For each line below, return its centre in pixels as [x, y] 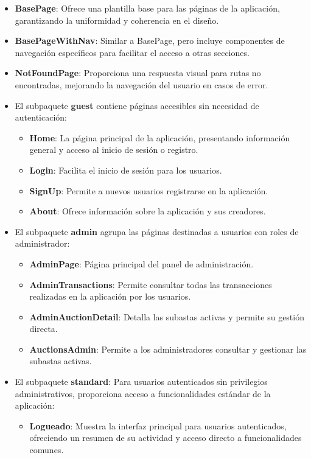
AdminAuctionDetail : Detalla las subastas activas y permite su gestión [167, 316]
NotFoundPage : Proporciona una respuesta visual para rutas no [138, 73]
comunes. [47, 450]
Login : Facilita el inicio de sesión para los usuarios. [126, 170]
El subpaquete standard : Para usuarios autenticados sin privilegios [141, 382]
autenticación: [41, 117]
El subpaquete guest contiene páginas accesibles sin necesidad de [137, 105]
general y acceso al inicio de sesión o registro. [114, 150]
